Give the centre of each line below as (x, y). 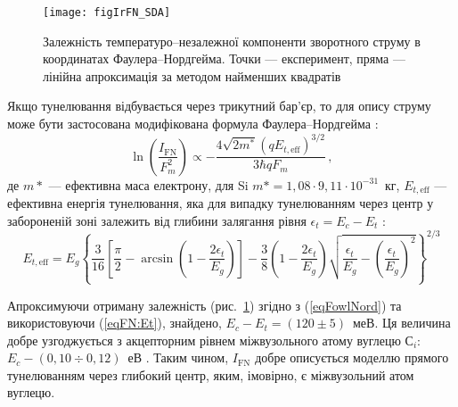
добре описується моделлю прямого (352, 357)
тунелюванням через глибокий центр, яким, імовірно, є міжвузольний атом (211, 374)
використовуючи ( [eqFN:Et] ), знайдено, (114, 323)
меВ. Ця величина (401, 323)
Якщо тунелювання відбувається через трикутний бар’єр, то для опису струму (219, 106)
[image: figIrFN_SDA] (107, 12)
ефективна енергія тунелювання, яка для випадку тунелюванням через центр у (221, 203)
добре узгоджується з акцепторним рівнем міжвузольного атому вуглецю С (210, 340)
